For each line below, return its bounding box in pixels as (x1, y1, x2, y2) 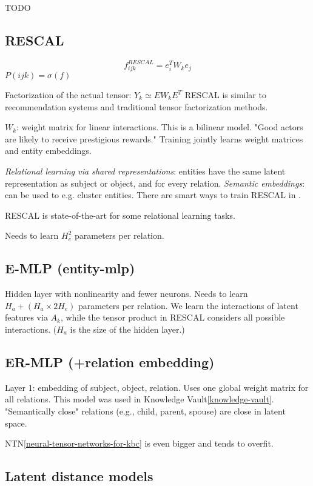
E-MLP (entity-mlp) (5, 259, 135, 278)
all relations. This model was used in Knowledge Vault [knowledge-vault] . (5, 393, 274, 405)
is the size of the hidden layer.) (70, 322, 185, 335)
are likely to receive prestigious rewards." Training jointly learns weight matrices (5, 132, 303, 145)
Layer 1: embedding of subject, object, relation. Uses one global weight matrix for (5, 381, 309, 393)
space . (5, 416, 27, 429)
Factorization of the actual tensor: (5, 88, 132, 101)
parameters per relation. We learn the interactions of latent (78, 299, 298, 311)
